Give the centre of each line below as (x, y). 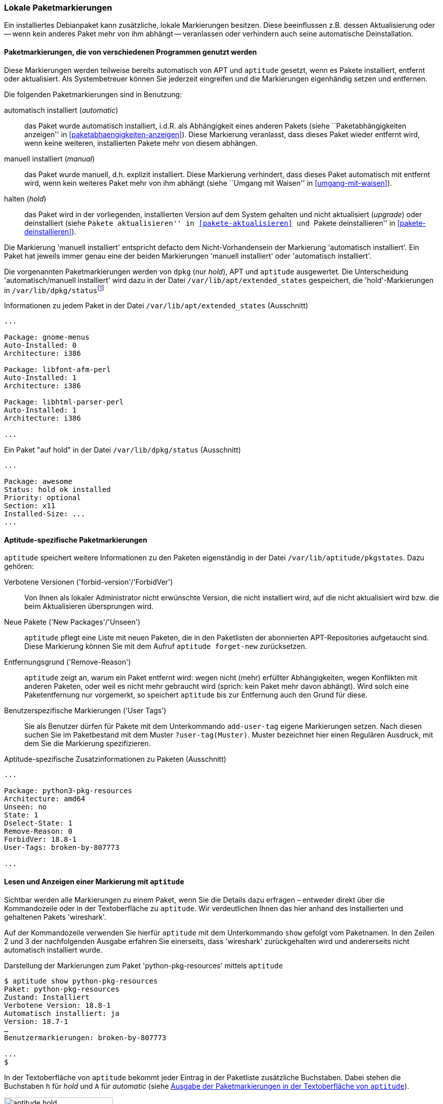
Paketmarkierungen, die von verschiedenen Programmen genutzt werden (131, 52)
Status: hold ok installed (57, 490)
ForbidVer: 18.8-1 (41, 840)
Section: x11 (30, 506)
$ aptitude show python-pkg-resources (81, 981)
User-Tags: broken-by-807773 (62, 848)
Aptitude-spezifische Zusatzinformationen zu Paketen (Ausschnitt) (115, 759)
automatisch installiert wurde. (53, 950)
